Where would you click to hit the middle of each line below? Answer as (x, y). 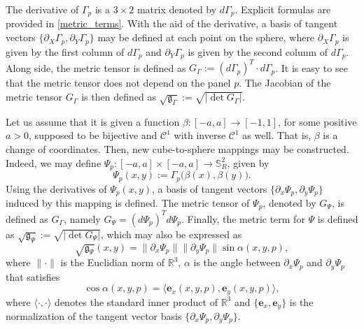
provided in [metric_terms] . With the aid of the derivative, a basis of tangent (172, 23)
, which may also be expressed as (171, 234)
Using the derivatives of (56, 188)
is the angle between (237, 262)
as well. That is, (277, 135)
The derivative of (42, 9)
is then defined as (119, 97)
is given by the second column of (258, 51)
